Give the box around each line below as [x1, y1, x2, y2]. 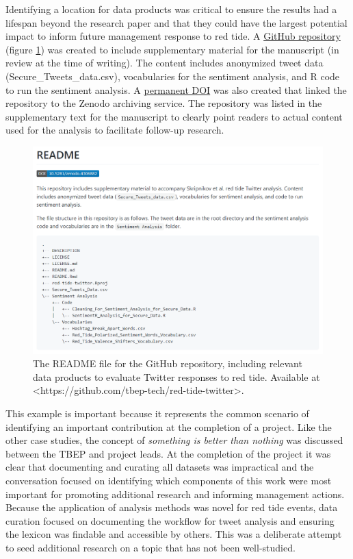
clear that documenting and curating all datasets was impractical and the [5, 460, 314, 474]
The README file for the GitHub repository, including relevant [33, 356, 302, 371]
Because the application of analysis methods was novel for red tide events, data [5, 500, 338, 514]
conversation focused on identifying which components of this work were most [5, 473, 332, 487]
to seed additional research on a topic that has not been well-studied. [5, 540, 296, 554]
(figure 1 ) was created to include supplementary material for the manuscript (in [5, 42, 339, 56]
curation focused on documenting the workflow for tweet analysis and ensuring [5, 513, 335, 527]
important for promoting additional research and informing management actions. [5, 486, 345, 501]
